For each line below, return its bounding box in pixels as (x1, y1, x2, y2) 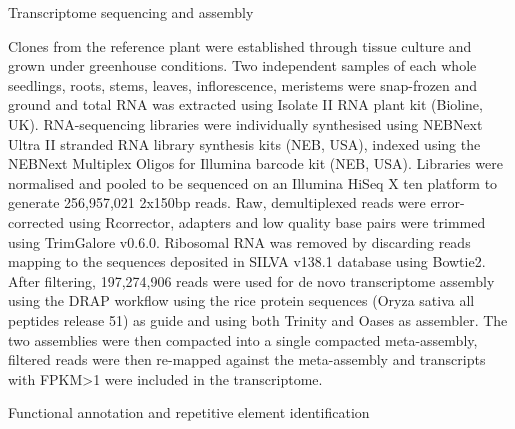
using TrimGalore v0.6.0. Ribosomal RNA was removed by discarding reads (8, 231, 471, 252)
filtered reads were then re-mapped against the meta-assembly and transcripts (8, 349, 486, 370)
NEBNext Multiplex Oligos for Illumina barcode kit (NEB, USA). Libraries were (8, 153, 503, 174)
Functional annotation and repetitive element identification (8, 402, 370, 423)
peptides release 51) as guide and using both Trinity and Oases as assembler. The (8, 309, 508, 330)
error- (430, 192, 465, 213)
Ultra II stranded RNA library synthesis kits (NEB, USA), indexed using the (8, 133, 481, 154)
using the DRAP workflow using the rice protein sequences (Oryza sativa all (8, 290, 475, 311)
